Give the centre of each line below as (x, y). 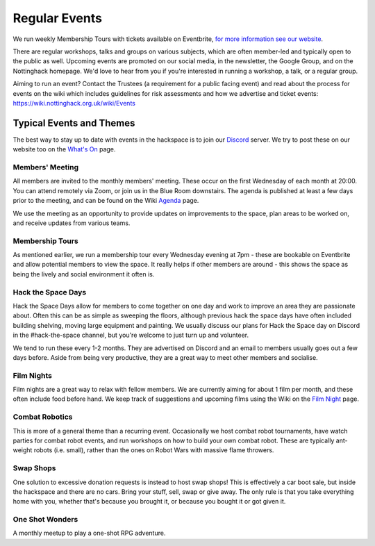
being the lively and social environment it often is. (84, 274)
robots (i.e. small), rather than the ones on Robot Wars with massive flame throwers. (154, 450)
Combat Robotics (43, 417)
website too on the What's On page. (64, 149)
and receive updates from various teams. (72, 223)
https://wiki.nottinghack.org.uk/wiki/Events (74, 103)
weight (23, 450)
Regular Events (57, 18)
